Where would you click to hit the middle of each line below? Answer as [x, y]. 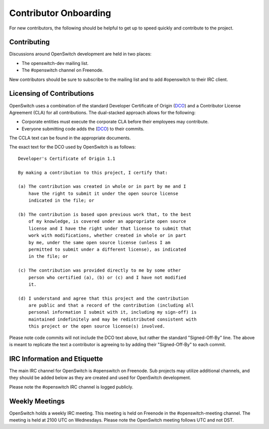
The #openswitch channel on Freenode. [63, 70]
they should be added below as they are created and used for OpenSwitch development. [100, 378]
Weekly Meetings [37, 401]
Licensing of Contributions [52, 94]
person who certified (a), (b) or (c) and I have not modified [107, 277]
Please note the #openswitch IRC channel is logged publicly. [71, 387]
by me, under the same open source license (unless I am [99, 242]
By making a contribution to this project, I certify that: [93, 173]
